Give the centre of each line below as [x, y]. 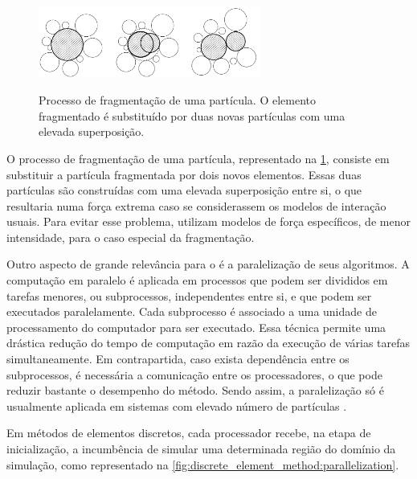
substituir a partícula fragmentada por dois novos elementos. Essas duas [184, 174]
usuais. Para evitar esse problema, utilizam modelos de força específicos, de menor [208, 221]
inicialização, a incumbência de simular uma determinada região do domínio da [201, 448]
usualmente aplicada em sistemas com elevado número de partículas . [177, 405]
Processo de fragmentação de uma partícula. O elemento [177, 100]
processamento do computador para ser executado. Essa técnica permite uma [196, 327]
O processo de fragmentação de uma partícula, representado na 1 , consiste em [198, 158]
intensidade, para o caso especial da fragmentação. [131, 237]
